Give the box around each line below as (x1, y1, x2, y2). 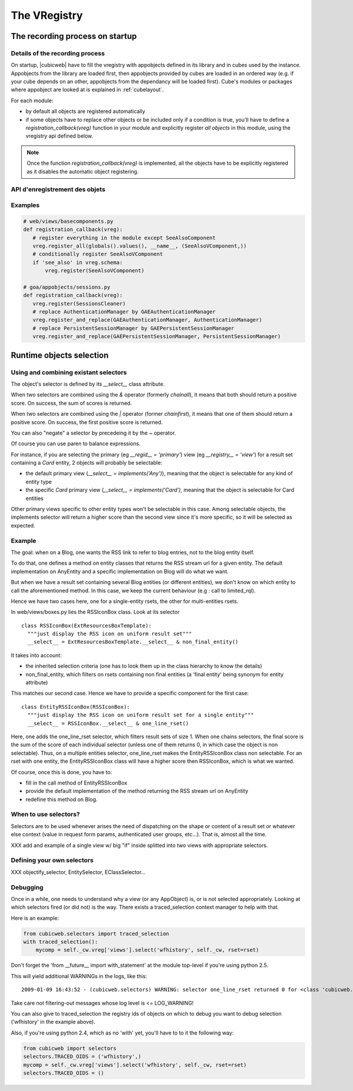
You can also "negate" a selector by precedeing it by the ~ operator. (11, 429, 176, 436)
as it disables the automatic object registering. (26, 168, 139, 175)
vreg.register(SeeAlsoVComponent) (45, 268, 145, 274)
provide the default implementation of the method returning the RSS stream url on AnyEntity (25, 788, 248, 795)
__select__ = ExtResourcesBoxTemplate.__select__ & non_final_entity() (27, 639, 239, 645)
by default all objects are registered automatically (25, 108, 145, 115)
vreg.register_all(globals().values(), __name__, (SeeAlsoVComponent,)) (32, 242, 247, 249)
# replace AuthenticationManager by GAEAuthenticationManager (32, 309, 216, 315)
